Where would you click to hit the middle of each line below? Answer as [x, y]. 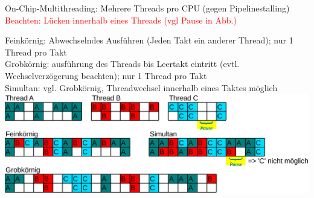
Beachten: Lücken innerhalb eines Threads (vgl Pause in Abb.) [121, 20]
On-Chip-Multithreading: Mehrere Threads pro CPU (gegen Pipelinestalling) [147, 8]
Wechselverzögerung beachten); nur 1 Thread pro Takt [106, 75]
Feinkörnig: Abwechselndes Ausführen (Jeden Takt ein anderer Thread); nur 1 [149, 40]
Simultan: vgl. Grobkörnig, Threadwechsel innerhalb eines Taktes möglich [141, 87]
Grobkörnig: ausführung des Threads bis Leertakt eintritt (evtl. [122, 64]
